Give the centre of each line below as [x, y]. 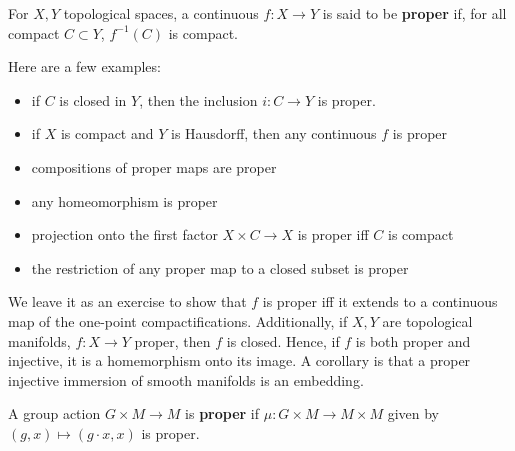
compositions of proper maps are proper [154, 166]
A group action [54, 413]
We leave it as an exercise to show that [127, 301]
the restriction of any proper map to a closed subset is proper [220, 267]
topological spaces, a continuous [161, 13]
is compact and [107, 133]
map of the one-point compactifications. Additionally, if [178, 320]
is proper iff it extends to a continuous [380, 301]
